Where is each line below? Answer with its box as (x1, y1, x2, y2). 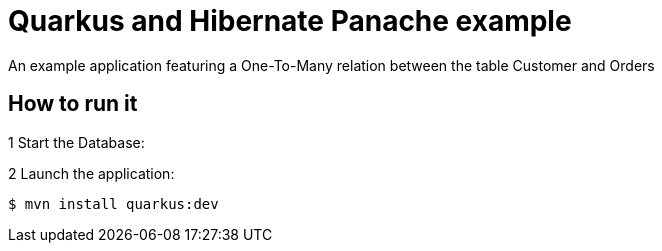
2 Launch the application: (8, 164, 175, 182)
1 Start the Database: (8, 133, 145, 151)
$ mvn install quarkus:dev (8, 195, 219, 212)
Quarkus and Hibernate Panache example (8, 4, 572, 38)
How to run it (8, 91, 138, 117)
